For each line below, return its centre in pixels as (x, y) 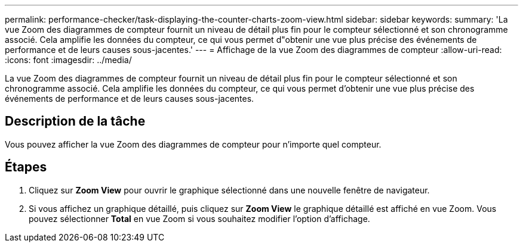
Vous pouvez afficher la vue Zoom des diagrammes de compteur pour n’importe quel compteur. (193, 144)
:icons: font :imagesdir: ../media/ (68, 60)
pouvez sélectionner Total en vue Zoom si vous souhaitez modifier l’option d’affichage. (199, 218)
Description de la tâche (75, 121)
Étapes (26, 167)
